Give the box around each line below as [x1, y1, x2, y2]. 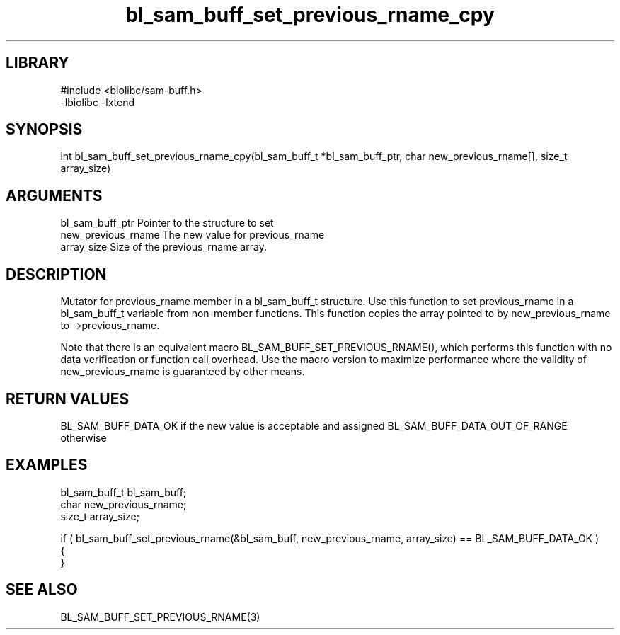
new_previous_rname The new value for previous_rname [60, 229, 325, 241]
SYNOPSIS [6, 120, 83, 139]
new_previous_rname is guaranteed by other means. [60, 365, 305, 378]
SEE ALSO [6, 580, 78, 599]
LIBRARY [6, 54, 69, 72]
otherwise [60, 431, 107, 444]
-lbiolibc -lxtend [60, 96, 135, 108]
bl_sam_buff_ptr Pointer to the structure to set [60, 217, 274, 229]
